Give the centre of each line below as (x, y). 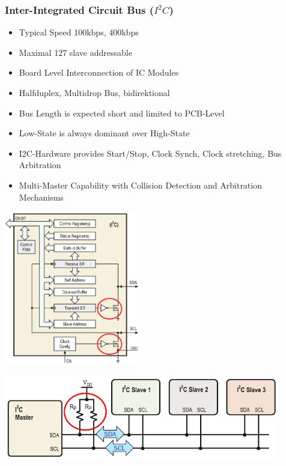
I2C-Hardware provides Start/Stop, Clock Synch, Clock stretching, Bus (150, 153)
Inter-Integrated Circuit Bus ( (79, 9)
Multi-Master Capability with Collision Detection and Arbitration (140, 185)
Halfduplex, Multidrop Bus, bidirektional (94, 92)
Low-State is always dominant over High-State (104, 133)
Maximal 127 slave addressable (75, 52)
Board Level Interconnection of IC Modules (99, 72)
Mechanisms (41, 197)
